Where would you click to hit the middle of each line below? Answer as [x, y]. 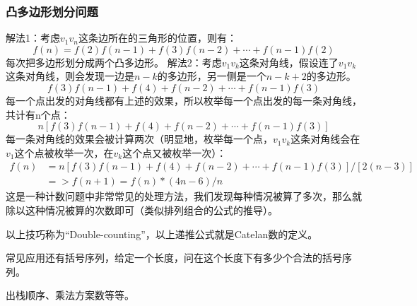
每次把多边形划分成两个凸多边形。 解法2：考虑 [114, 62]
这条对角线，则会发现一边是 [70, 76]
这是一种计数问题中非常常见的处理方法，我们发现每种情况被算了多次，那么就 [184, 196]
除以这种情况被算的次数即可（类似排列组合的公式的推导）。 [142, 210]
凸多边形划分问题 [52, 11]
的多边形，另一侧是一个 [212, 76]
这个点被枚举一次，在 [64, 152]
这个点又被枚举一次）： [175, 152]
